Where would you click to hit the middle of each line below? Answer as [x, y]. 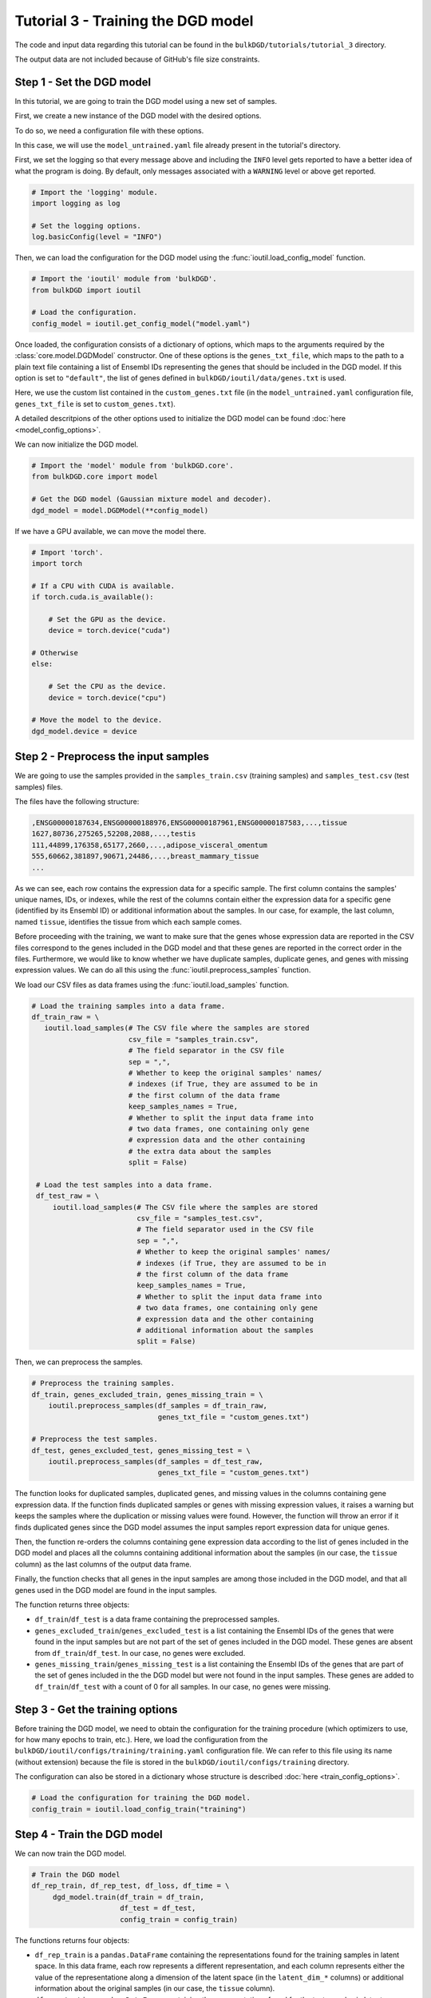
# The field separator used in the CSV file [225, 1230]
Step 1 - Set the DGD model [83, 82]
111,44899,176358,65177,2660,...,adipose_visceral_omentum [149, 845]
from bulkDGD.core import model [95, 477]
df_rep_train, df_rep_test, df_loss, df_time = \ [130, 1886]
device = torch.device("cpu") [107, 698]
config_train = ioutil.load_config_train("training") [139, 1809]
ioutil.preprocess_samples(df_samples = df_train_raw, [158, 1406]
